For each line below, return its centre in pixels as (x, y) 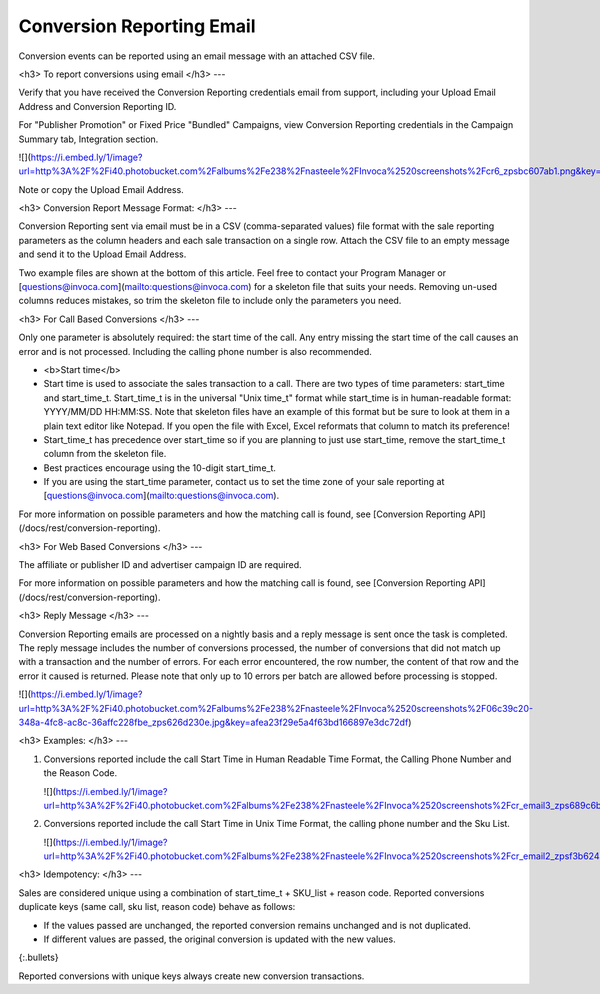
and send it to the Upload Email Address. (102, 254)
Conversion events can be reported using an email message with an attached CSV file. (196, 56)
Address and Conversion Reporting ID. (97, 106)
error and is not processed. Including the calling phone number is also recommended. (195, 351)
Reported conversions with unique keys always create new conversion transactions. (191, 976)
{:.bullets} (38, 957)
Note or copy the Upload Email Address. (101, 189)
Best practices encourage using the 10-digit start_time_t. (160, 467)
